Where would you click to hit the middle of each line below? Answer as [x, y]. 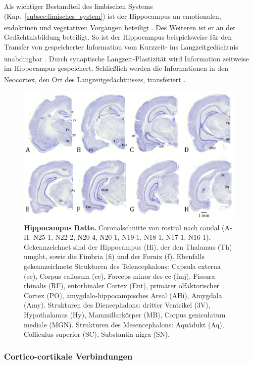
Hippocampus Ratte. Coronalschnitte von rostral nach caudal [122, 227]
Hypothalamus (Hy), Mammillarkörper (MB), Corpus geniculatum [125, 314]
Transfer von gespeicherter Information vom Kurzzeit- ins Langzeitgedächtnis [121, 47]
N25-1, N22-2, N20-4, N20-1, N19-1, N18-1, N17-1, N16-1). [122, 237]
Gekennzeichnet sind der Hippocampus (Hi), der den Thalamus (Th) [128, 246]
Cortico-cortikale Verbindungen [68, 356]
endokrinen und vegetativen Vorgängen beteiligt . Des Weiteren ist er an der [120, 27]
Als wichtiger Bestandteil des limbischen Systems [78, 6]
